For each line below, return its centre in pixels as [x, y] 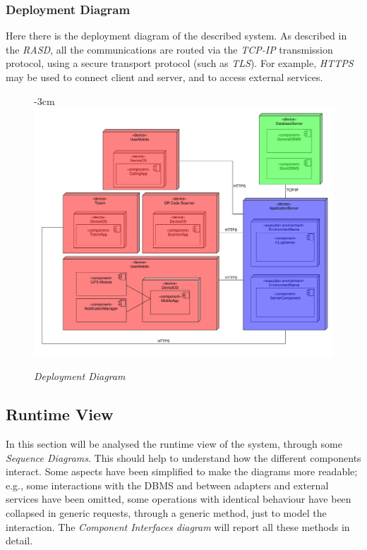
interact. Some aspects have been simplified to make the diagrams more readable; [182, 471]
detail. [19, 540]
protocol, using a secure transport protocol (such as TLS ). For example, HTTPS [180, 63]
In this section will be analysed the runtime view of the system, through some [174, 443]
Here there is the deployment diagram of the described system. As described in [176, 36]
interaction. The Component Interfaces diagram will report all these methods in [178, 526]
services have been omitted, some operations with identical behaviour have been [179, 499]
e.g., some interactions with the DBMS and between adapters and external [167, 485]
